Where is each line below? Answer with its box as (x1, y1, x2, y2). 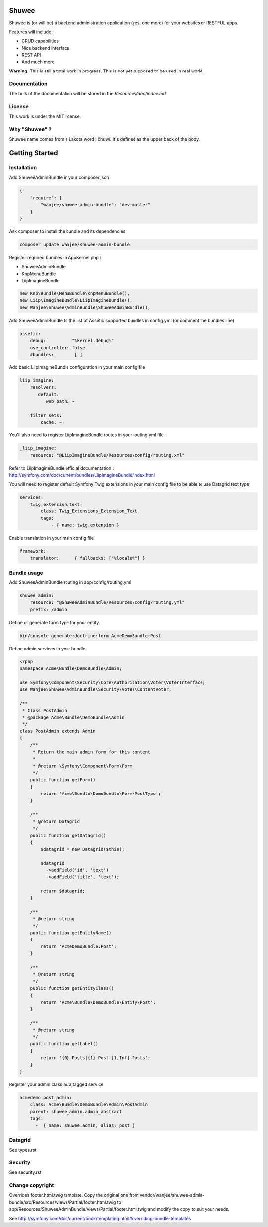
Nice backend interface (21, 45, 69, 51)
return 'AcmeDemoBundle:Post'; (40, 943, 117, 949)
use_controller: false (30, 345, 85, 350)
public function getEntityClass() (30, 986, 114, 991)
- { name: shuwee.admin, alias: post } (35, 1123, 135, 1128)
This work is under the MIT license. (9, 113, 81, 119)
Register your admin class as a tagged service (9, 1082, 104, 1087)
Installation (9, 164, 37, 171)
